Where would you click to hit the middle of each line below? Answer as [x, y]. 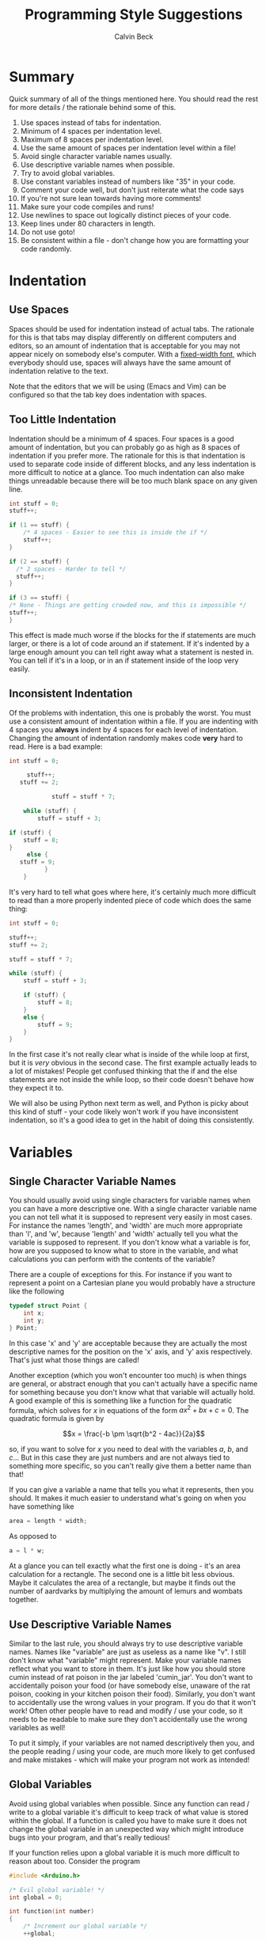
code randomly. [46, 249]
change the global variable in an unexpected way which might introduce [127, 1829]
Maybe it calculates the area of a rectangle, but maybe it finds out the [122, 1583]
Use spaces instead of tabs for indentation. [91, 122]
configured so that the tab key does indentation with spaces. [108, 394]
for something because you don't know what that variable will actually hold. [132, 1392]
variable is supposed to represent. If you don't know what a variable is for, [130, 1242]
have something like [42, 1506]
